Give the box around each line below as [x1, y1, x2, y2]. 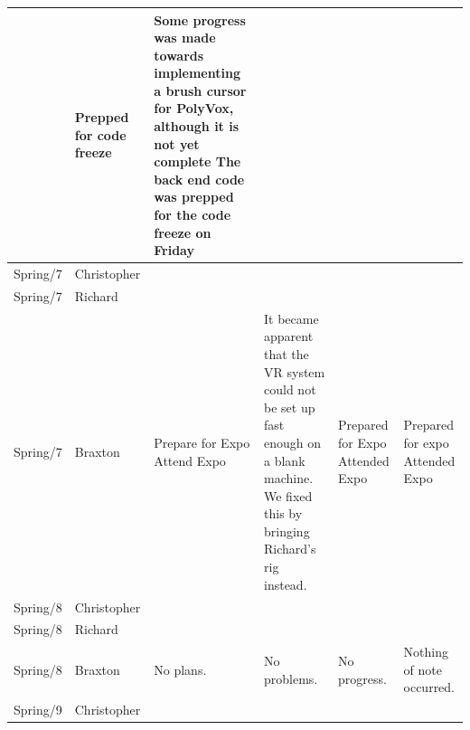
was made [154, 28, 216, 47]
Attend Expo [154, 450, 226, 469]
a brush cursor [154, 81, 247, 100]
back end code [154, 169, 245, 188]
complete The [154, 152, 241, 171]
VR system [264, 362, 325, 381]
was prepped [154, 187, 234, 206]
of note [403, 659, 442, 678]
